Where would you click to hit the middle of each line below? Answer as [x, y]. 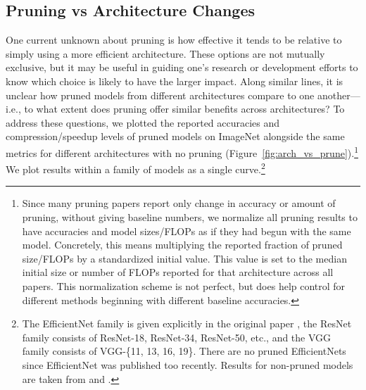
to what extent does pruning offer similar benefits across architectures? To [184, 109]
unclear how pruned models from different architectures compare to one [160, 95]
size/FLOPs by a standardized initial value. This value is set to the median [184, 258]
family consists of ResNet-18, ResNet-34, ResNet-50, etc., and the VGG [177, 337]
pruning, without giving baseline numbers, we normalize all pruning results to [190, 217]
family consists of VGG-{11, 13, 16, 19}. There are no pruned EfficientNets [184, 351]
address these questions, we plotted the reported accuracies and [143, 122]
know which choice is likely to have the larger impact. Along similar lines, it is [175, 81]
